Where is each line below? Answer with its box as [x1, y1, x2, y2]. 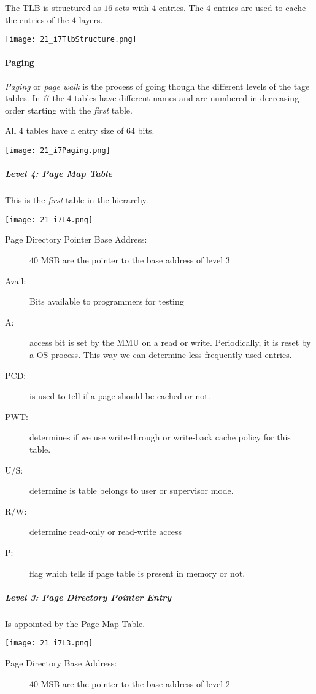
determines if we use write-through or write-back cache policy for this [29, 431, 291, 443]
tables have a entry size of [26, 124, 124, 137]
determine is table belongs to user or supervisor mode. [29, 484, 234, 497]
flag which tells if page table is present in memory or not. [29, 566, 245, 579]
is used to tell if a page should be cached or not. [29, 389, 210, 402]
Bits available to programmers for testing [29, 295, 184, 308]
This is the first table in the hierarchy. [5, 193, 148, 206]
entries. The [158, 1, 204, 14]
